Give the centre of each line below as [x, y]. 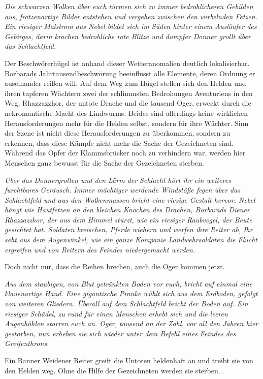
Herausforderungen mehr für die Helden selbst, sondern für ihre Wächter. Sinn [127, 123]
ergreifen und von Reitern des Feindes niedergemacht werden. [100, 249]
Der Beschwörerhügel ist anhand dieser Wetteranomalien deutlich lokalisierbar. [127, 63]
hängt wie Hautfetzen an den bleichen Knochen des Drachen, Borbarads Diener [127, 210]
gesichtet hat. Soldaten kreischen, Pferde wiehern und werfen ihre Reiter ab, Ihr [129, 229]
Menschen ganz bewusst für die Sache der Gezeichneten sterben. [104, 162]
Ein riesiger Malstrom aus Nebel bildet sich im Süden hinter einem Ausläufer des [131, 26]
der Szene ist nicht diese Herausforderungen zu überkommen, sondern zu [118, 133]
